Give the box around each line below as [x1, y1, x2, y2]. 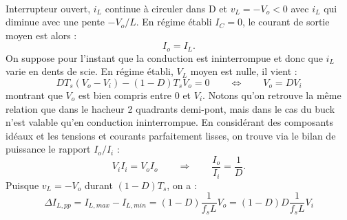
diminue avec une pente [6, 14, 105, 29]
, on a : [167, 177, 197, 192]
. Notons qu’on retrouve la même [202, 88, 341, 102]
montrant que [6, 88, 63, 102]
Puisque [6, 177, 39, 192]
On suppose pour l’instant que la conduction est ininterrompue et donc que [6, 50, 323, 65]
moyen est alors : [6, 27, 77, 42]
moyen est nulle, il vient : [190, 64, 297, 78]
